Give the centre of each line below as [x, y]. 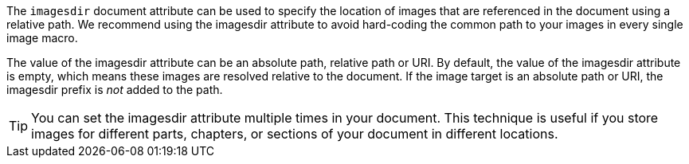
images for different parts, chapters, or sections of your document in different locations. [295, 134]
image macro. [42, 38]
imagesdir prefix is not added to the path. [115, 90]
